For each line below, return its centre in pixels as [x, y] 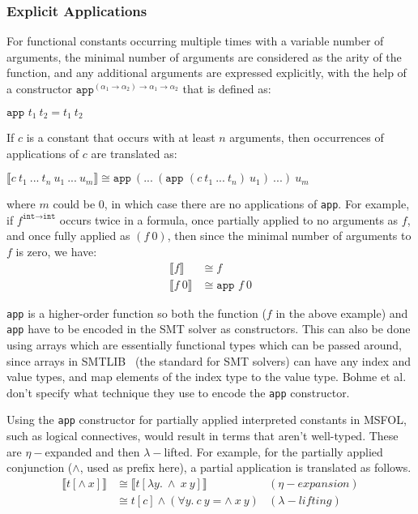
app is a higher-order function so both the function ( [136, 313]
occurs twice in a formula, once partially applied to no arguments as [229, 219]
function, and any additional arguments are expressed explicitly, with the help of [207, 73]
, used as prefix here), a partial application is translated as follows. [245, 467]
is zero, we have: [56, 252]
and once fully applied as [68, 236]
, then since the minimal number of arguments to [289, 236]
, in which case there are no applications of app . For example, [257, 204]
